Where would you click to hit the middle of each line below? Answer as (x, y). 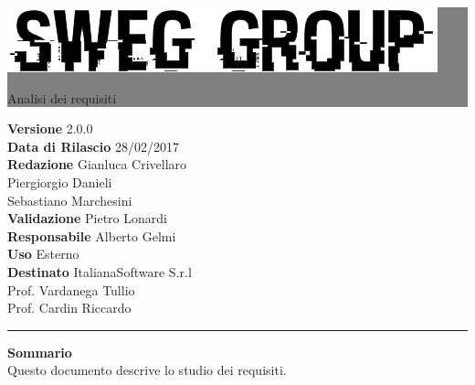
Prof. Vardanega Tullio (71, 289)
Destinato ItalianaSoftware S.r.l (100, 271)
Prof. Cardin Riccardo (69, 308)
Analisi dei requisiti (62, 97)
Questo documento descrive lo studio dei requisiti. (147, 370)
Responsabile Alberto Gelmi (92, 235)
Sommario (40, 352)
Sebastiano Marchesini (70, 200)
